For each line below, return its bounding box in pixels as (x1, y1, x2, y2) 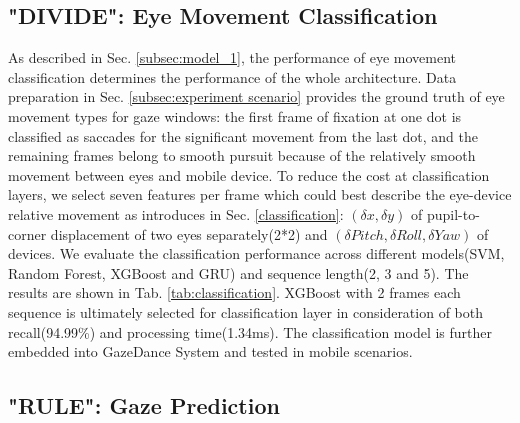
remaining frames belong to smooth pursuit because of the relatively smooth (8, 145, 476, 166)
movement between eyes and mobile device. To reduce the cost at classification (8, 164, 490, 185)
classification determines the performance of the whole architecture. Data (8, 66, 457, 87)
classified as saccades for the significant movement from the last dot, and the (8, 125, 478, 146)
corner (8, 223, 47, 244)
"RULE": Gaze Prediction (8, 390, 280, 421)
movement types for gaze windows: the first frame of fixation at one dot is (8, 105, 462, 126)
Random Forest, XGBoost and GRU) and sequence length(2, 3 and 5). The (8, 262, 469, 283)
